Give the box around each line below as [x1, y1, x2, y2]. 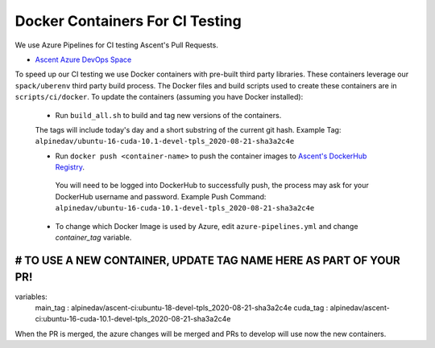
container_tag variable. [55, 233, 132, 243]
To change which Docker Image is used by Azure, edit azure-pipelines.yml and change [55, 221, 358, 231]
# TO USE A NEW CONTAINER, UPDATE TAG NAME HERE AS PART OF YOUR [14, 253, 400, 267]
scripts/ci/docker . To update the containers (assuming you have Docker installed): [14, 92, 304, 102]
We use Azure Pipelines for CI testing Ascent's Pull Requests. [14, 40, 219, 50]
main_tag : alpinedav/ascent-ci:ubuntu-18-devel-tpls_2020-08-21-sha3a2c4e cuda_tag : [35, 302, 329, 313]
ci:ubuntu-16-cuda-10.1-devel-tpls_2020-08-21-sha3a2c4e [35, 314, 231, 324]
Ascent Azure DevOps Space [35, 55, 132, 64]
